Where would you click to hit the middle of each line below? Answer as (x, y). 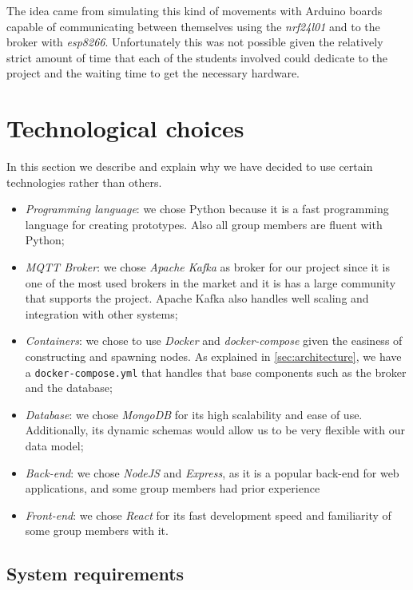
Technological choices (125, 128)
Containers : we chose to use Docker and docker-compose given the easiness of (214, 341)
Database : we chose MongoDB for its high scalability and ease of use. (194, 414)
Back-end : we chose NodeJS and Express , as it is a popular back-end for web (212, 472)
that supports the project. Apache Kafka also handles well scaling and (197, 298)
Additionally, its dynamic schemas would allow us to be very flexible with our (215, 430)
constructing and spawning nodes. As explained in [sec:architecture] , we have (213, 356)
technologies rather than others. (84, 182)
